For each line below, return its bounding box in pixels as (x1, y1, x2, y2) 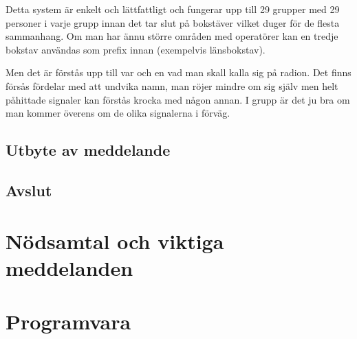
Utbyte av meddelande (6, 139, 171, 161)
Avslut (6, 179, 52, 200)
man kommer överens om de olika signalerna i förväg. (6, 106, 230, 120)
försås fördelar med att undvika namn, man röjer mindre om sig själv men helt (6, 78, 338, 93)
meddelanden (6, 253, 133, 281)
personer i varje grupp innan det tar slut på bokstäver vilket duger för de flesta (6, 15, 340, 30)
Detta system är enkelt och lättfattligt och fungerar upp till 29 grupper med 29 (6, 2, 340, 16)
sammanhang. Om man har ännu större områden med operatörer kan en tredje (6, 29, 338, 43)
